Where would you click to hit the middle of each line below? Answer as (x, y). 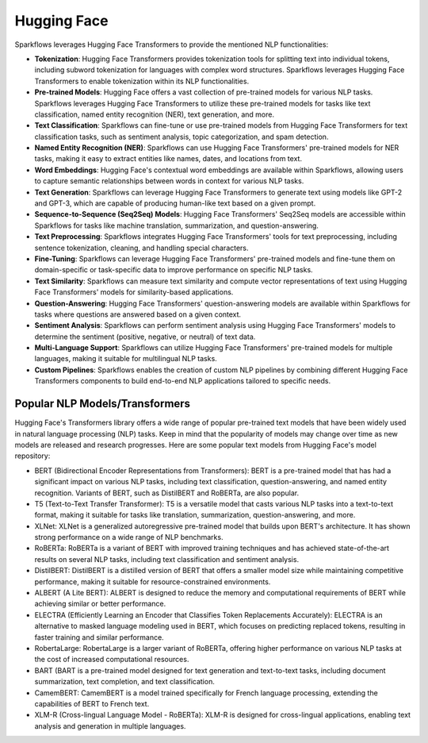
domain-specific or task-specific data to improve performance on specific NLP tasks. (174, 270)
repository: (32, 456)
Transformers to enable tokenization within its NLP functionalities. (142, 81)
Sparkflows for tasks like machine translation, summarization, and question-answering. (176, 225)
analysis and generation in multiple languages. (110, 726)
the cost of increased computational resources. (112, 660)
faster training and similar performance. (99, 637)
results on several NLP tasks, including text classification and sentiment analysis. (167, 559)
